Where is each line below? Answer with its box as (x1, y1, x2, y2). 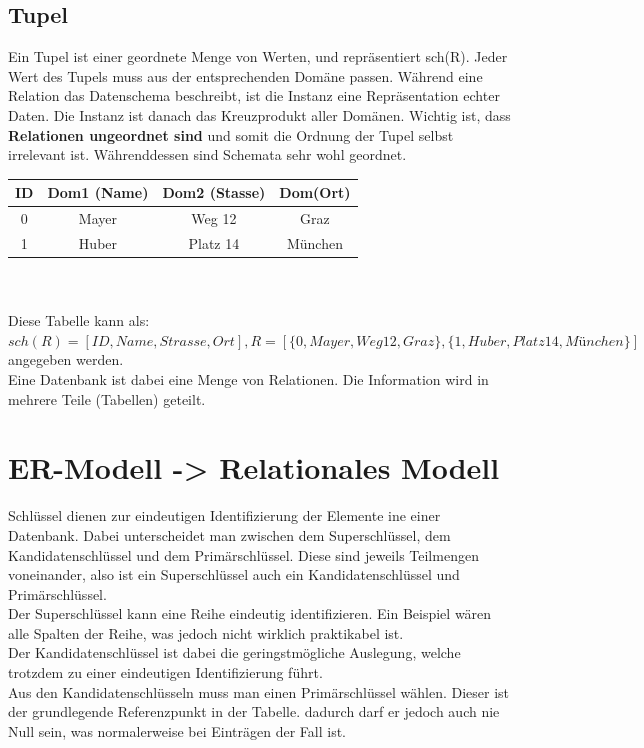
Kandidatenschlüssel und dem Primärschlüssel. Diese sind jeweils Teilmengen (8, 544, 479, 565)
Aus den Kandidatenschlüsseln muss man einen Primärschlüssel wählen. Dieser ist (8, 681, 510, 702)
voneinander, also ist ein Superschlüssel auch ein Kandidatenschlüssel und (8, 564, 460, 585)
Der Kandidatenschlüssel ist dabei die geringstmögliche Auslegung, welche (8, 642, 461, 663)
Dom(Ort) (279, 182, 351, 203)
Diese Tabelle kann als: (8, 310, 150, 331)
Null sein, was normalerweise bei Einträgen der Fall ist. (8, 720, 347, 741)
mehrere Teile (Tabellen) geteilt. (8, 388, 206, 409)
